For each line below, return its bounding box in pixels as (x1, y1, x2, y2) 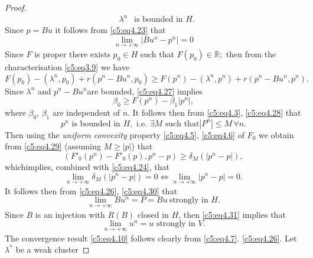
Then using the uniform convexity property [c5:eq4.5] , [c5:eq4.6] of (5, 128, 244, 141)
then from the (226, 47, 276, 60)
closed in (137, 208, 169, 220)
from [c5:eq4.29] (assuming (5, 140, 101, 152)
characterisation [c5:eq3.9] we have (5, 60, 129, 73)
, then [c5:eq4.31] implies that (178, 208, 286, 220)
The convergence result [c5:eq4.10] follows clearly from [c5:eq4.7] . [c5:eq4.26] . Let (5, 231, 297, 244)
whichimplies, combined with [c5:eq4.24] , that (5, 160, 169, 172)
